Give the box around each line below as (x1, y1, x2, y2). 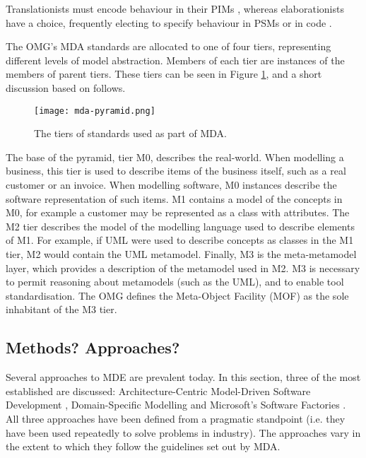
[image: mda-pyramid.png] (34, 105, 155, 116)
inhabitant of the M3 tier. (6, 302, 117, 317)
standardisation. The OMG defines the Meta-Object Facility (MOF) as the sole (6, 288, 349, 303)
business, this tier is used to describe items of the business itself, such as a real (6, 163, 346, 178)
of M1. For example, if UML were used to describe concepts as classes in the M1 (6, 233, 354, 247)
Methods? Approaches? (6, 336, 180, 358)
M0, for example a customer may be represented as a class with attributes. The (6, 205, 350, 220)
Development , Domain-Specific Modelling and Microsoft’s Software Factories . (6, 397, 346, 412)
